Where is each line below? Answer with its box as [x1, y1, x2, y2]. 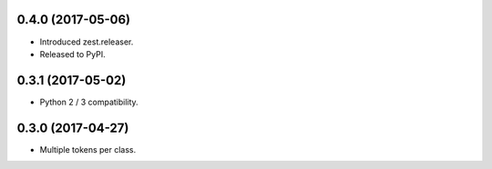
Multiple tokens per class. [39, 144, 137, 154]
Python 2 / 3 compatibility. [39, 96, 138, 107]
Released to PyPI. [39, 48, 106, 59]
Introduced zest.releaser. [39, 36, 134, 47]
